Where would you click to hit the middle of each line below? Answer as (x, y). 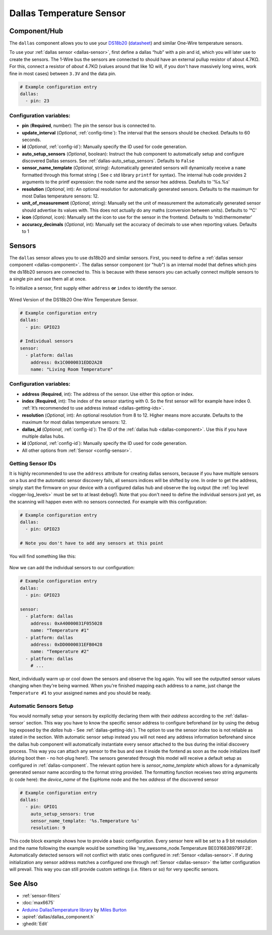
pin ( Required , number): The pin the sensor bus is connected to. (89, 125)
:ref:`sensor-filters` (42, 895)
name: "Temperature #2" (60, 652)
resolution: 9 (48, 828)
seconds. (31, 140)
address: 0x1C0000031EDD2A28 (66, 362)
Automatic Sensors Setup (42, 706)
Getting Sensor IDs (33, 463)
